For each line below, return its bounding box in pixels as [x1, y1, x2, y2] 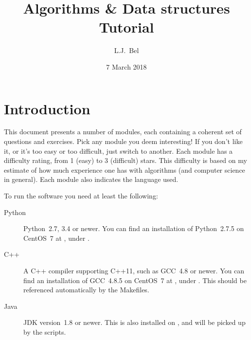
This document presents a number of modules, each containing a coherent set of [4, 126, 242, 137]
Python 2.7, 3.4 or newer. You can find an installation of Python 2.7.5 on [23, 223, 244, 233]
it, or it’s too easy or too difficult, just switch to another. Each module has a [4, 145, 233, 156]
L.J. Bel [114, 45, 139, 55]
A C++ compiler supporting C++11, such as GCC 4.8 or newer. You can [23, 265, 244, 275]
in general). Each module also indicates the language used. [4, 174, 179, 184]
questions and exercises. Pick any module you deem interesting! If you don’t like [4, 136, 243, 146]
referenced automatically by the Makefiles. [23, 285, 149, 295]
